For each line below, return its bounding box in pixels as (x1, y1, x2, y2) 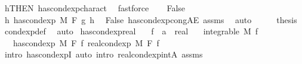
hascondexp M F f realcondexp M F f (13, 36, 159, 49)
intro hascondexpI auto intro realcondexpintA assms (4, 48, 203, 60)
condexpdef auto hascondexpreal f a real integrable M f (4, 25, 258, 37)
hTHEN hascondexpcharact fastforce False (4, 2, 186, 14)
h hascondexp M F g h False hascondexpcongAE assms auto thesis (4, 13, 297, 25)
